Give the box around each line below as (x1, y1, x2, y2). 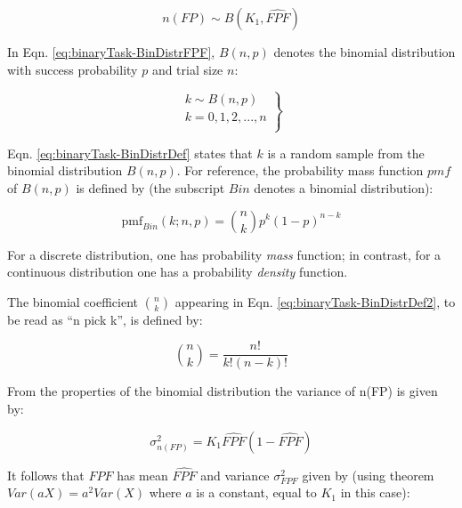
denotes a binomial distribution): (254, 178, 434, 197)
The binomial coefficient (7, 292, 138, 310)
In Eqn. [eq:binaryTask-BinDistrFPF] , (7, 43, 215, 60)
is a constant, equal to (196, 483, 317, 502)
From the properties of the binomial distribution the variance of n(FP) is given (7, 382, 438, 400)
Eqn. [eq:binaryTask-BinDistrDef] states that (7, 143, 253, 162)
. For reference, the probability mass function (176, 161, 424, 180)
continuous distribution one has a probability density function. (7, 262, 348, 281)
